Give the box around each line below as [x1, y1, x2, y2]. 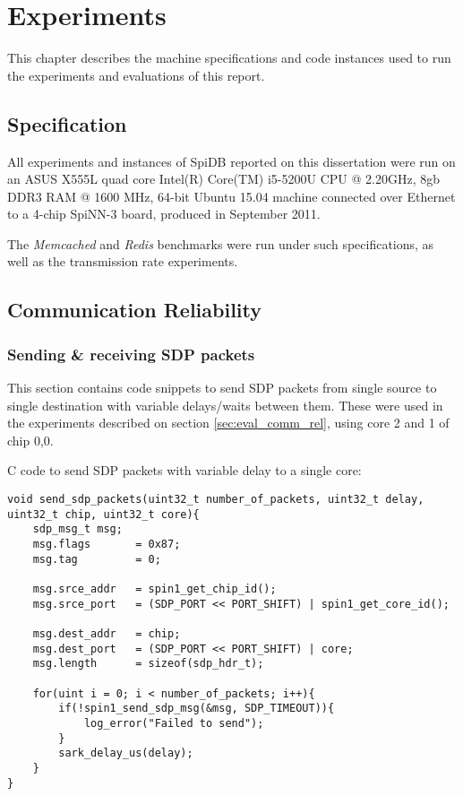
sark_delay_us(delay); [58, 747, 193, 760]
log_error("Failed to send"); [83, 716, 264, 730]
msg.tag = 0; [32, 552, 161, 566]
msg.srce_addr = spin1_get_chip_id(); [32, 582, 277, 595]
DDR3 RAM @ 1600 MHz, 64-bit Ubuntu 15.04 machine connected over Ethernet [7, 186, 456, 205]
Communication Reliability [7, 296, 262, 324]
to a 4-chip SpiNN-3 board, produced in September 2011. [7, 204, 321, 223]
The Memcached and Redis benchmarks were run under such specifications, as [7, 234, 434, 253]
